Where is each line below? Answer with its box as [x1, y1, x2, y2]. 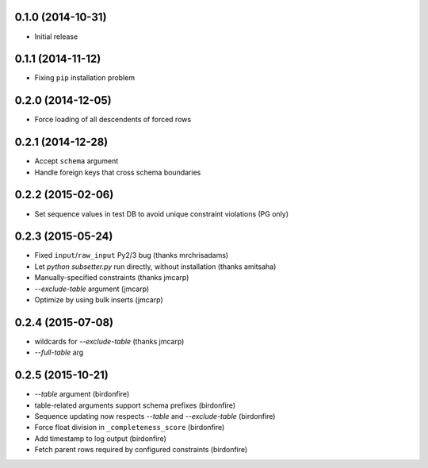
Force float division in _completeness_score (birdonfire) [34, 423, 225, 432]
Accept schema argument [34, 156, 119, 166]
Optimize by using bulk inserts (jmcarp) [34, 295, 163, 305]
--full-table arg [34, 347, 84, 357]
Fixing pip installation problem [34, 73, 135, 82]
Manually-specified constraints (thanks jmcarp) [34, 273, 189, 282]
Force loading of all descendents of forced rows [34, 115, 192, 125]
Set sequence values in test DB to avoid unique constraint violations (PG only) [34, 209, 289, 218]
